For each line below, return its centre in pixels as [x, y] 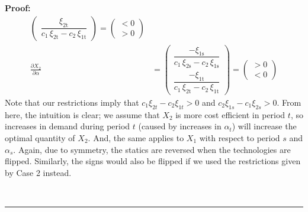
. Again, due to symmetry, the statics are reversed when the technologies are [152, 149]
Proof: [18, 8]
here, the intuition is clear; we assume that [82, 114]
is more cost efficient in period [230, 114]
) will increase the [264, 126]
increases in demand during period [68, 126]
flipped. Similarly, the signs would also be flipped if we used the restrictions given [153, 161]
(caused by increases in [180, 126]
